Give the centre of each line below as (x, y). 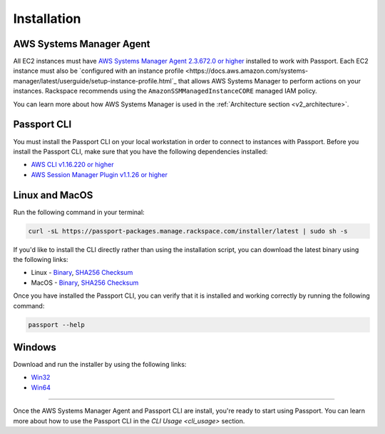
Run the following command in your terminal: (79, 212)
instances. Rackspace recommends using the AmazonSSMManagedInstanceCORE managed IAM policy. (165, 91)
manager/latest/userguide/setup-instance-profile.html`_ (95, 81)
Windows (35, 347)
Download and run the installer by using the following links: (100, 365)
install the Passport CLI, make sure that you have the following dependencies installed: (140, 151)
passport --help (57, 324)
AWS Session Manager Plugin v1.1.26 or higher (99, 174)
